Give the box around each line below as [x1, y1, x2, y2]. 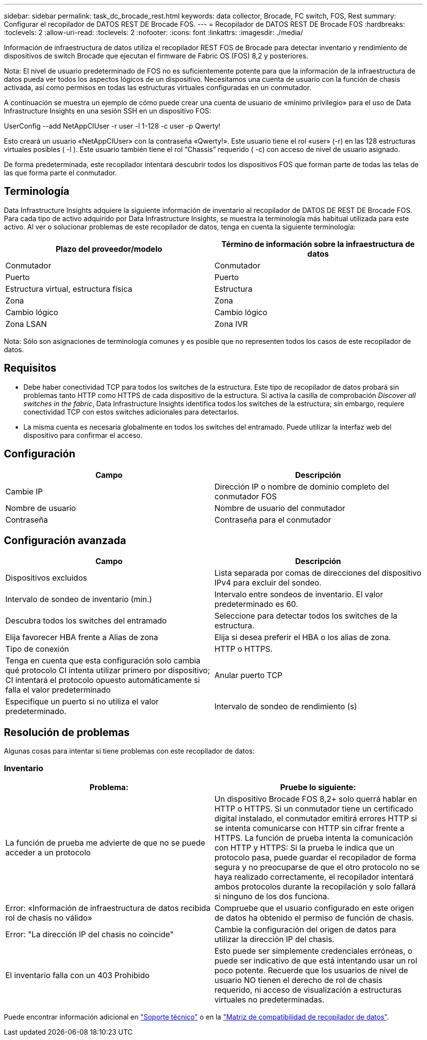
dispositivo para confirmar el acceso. [23, 431, 143, 439]
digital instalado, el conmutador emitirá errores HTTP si [214, 813, 417, 823]
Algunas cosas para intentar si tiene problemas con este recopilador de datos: [4, 747, 255, 756]
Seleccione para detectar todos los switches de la [214, 611, 398, 621]
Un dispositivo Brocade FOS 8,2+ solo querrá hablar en [214, 794, 417, 804]
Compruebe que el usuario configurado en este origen [214, 903, 414, 913]
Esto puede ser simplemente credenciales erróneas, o [214, 945, 412, 956]
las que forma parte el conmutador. [4, 169, 117, 177]
